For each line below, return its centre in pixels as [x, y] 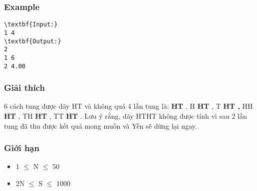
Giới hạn [22, 148]
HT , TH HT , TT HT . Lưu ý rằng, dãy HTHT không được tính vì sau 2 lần [126, 115]
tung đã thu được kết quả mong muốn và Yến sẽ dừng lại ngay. [101, 125]
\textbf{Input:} [31, 25]
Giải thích [24, 88]
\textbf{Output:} [33, 41]
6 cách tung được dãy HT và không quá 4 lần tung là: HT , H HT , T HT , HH [128, 106]
